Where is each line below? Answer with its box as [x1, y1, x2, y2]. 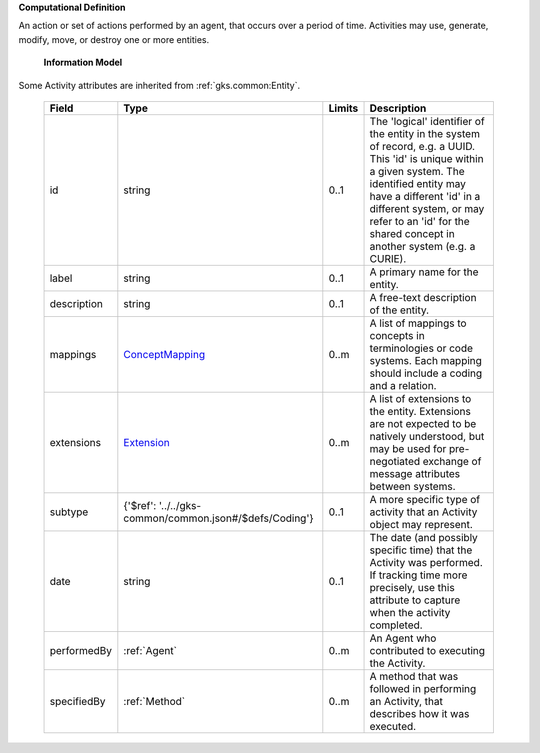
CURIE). [369, 251, 407, 265]
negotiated [369, 454, 421, 468]
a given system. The [369, 164, 465, 178]
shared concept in [369, 226, 455, 240]
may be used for [369, 441, 447, 455]
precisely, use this [369, 580, 455, 594]
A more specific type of [369, 492, 480, 506]
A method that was [369, 669, 459, 683]
